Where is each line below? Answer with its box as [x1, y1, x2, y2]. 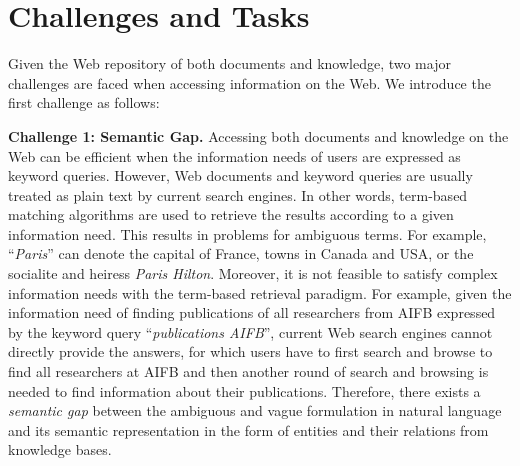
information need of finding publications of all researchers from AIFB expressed [8, 302, 496, 323]
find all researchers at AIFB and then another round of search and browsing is [8, 361, 489, 382]
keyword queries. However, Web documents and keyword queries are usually [8, 165, 473, 186]
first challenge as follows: [8, 92, 160, 113]
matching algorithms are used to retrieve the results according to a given [8, 204, 454, 225]
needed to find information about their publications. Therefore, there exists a [8, 380, 481, 401]
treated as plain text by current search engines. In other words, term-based [8, 184, 468, 205]
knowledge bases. [8, 439, 112, 460]
